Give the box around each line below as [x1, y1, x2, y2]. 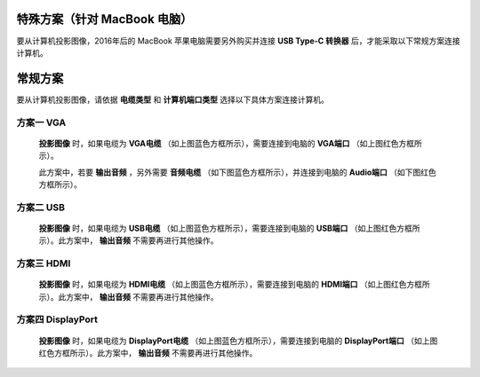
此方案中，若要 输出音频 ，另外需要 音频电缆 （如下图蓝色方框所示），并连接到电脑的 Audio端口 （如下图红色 [38, 167, 436, 177]
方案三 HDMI [16, 257, 71, 270]
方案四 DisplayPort [16, 313, 98, 326]
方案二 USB [16, 200, 66, 213]
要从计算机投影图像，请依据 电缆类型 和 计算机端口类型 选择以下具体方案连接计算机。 [16, 94, 329, 105]
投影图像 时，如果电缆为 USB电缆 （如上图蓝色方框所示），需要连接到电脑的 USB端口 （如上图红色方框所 [38, 223, 421, 233]
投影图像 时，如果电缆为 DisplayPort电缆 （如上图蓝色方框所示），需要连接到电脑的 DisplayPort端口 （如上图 [38, 335, 438, 346]
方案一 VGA [16, 116, 67, 129]
